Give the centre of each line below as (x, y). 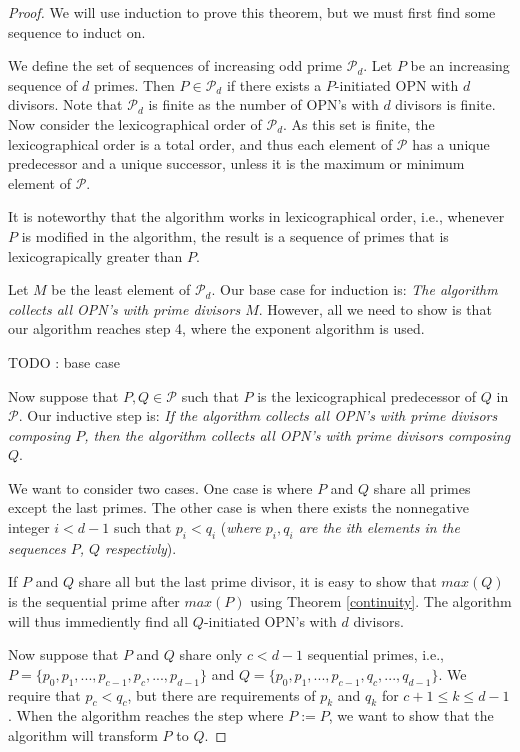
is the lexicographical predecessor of (367, 395)
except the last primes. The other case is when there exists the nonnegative (238, 507)
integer (29, 527)
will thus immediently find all (98, 620)
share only (211, 654)
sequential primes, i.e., (376, 654)
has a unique (451, 143)
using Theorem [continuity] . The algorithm (381, 601)
